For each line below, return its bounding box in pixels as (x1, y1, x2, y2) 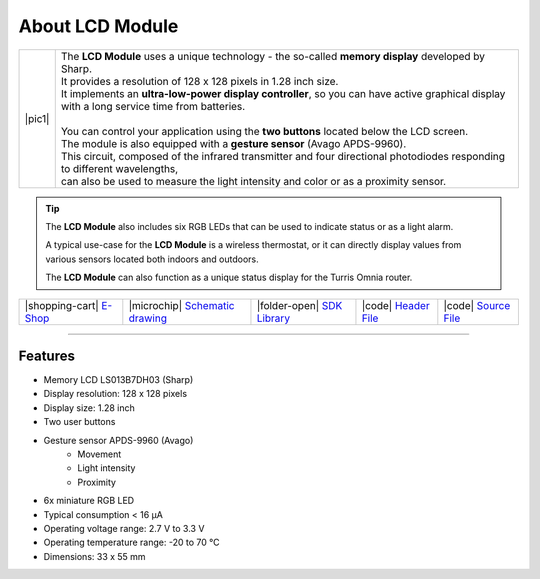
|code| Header (361, 298, 430, 312)
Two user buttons (43, 416, 116, 428)
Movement (77, 448, 122, 460)
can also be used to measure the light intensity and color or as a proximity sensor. (60, 174, 447, 188)
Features (18, 347, 75, 364)
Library (256, 311, 290, 325)
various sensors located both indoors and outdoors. (45, 253, 259, 265)
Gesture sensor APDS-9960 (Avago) (43, 434, 194, 446)
